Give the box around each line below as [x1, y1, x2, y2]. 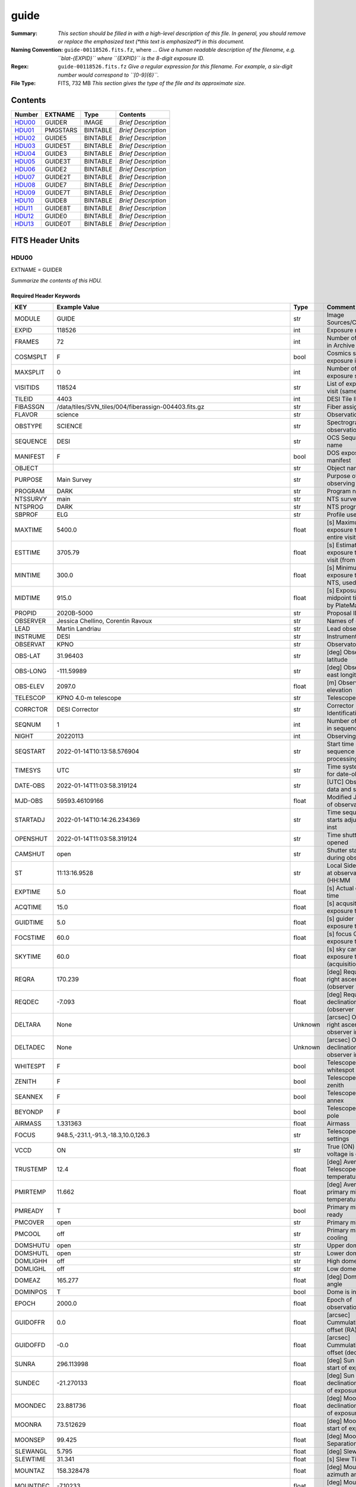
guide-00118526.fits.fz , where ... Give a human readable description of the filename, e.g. [64, 46, 296, 54]
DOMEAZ [14, 1276, 41, 1285]
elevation [326, 686, 352, 694]
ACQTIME [14, 903, 42, 911]
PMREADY [14, 1207, 44, 1215]
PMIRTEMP [14, 1188, 46, 1196]
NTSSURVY [14, 495, 47, 503]
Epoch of [326, 1295, 352, 1304]
